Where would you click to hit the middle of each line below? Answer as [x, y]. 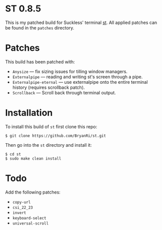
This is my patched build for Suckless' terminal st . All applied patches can [81, 22]
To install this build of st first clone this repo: [51, 126]
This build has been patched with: [40, 62]
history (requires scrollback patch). [48, 87]
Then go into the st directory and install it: [48, 145]
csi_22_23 [23, 208]
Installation [29, 113]
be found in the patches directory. [40, 27]
